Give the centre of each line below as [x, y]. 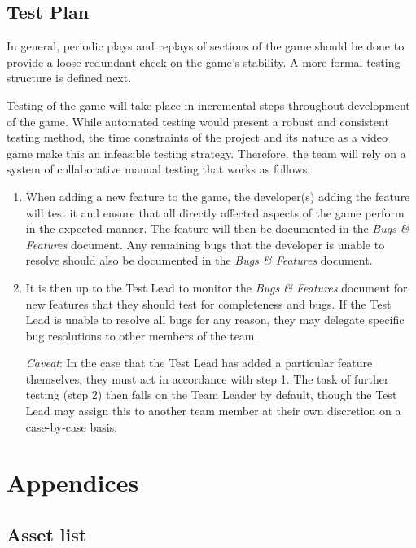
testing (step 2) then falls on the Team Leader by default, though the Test [211, 395]
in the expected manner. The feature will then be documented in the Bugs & [217, 228]
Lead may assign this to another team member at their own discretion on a [213, 411]
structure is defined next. [69, 78]
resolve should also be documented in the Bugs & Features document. [199, 260]
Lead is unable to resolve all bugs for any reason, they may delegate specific [215, 320]
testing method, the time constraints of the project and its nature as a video [197, 137]
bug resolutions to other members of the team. [142, 335]
